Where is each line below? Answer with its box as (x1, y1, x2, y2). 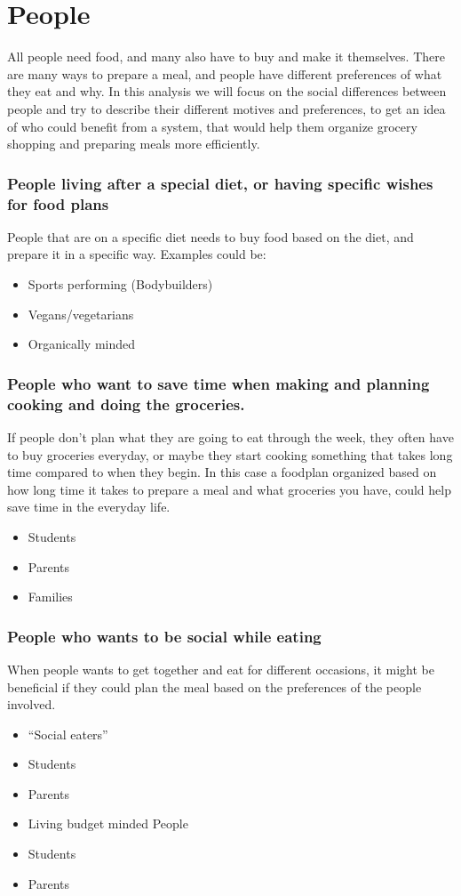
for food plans (7, 192, 109, 214)
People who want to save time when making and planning (7, 372, 430, 394)
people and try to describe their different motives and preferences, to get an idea (7, 99, 446, 117)
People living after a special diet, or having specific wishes (7, 172, 433, 194)
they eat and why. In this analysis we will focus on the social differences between (7, 82, 447, 101)
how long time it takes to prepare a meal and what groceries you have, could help (7, 480, 451, 498)
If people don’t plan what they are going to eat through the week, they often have (7, 427, 454, 446)
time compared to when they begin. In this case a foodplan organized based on (7, 463, 437, 481)
